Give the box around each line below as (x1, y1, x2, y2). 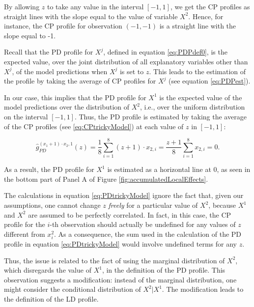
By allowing (4, 1, 40, 11)
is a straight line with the (159, 21, 236, 31)
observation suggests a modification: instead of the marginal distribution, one (4, 274, 237, 284)
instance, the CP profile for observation (4, 21, 122, 31)
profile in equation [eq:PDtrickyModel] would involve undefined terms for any (4, 238, 237, 249)
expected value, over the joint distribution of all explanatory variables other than (4, 56, 248, 66)
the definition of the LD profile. (4, 293, 99, 304)
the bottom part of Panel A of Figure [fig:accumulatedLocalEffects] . (4, 173, 208, 184)
